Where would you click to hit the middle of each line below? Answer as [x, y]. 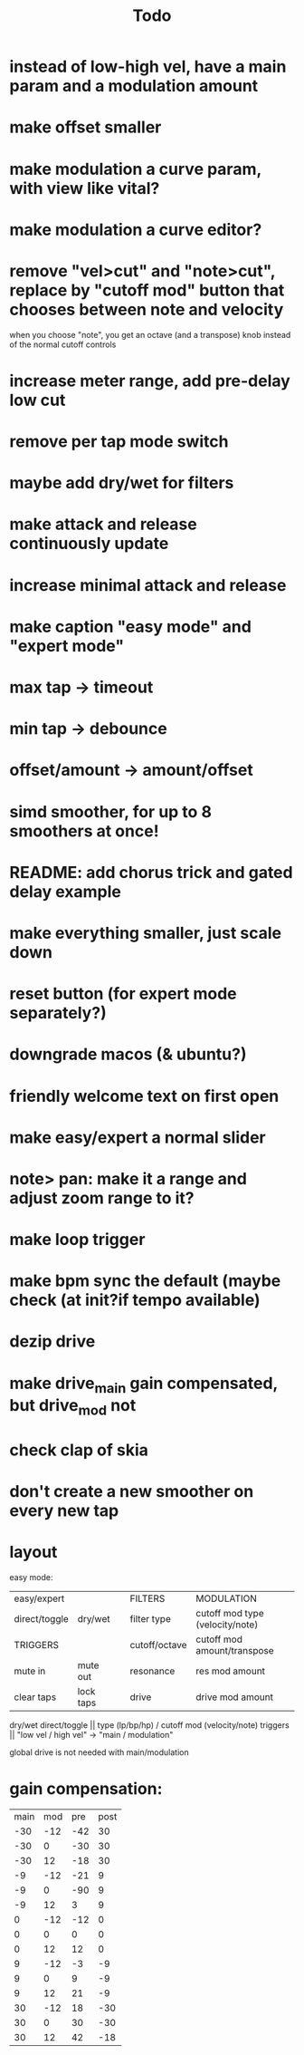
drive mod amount [235, 1697]
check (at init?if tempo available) [135, 1300]
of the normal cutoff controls [63, 344]
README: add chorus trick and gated [151, 872]
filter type [151, 1619]
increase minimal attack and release [148, 585]
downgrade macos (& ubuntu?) [128, 1054]
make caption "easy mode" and [130, 627]
